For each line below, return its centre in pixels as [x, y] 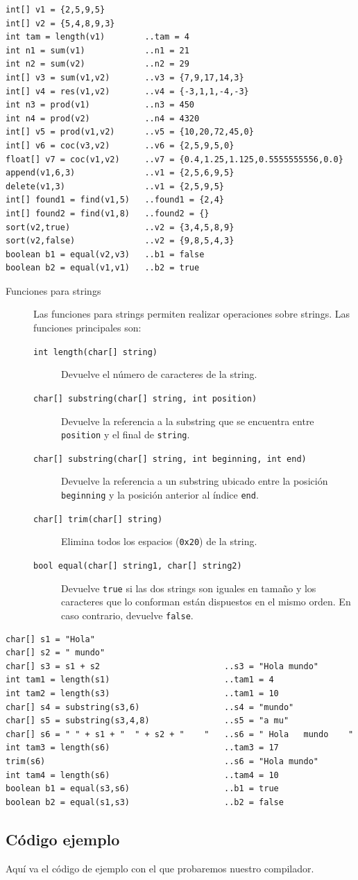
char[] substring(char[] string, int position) [145, 398]
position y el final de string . [126, 434]
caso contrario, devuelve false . [127, 615]
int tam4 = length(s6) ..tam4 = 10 [142, 775]
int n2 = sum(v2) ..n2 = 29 [97, 64]
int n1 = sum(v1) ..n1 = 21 [97, 50]
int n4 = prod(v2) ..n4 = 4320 [103, 118]
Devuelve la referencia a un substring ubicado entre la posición [195, 481]
